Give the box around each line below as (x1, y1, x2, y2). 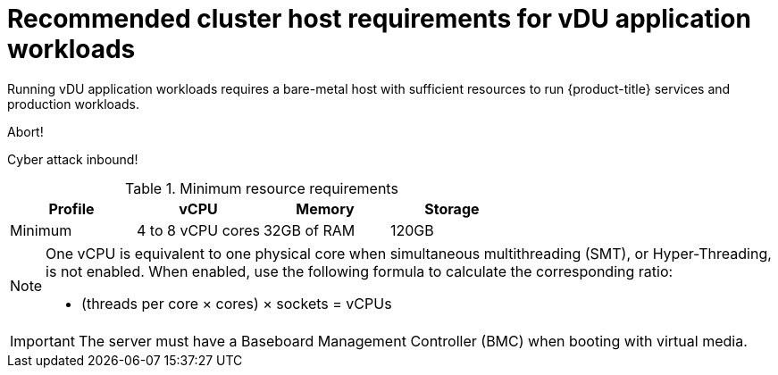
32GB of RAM (263, 221, 356, 239)
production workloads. (7, 96, 139, 112)
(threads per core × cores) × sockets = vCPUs (81, 294, 392, 312)
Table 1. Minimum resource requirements (125, 179, 398, 197)
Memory (296, 199, 355, 218)
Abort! (7, 123, 44, 139)
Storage (424, 199, 480, 218)
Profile (48, 199, 95, 218)
